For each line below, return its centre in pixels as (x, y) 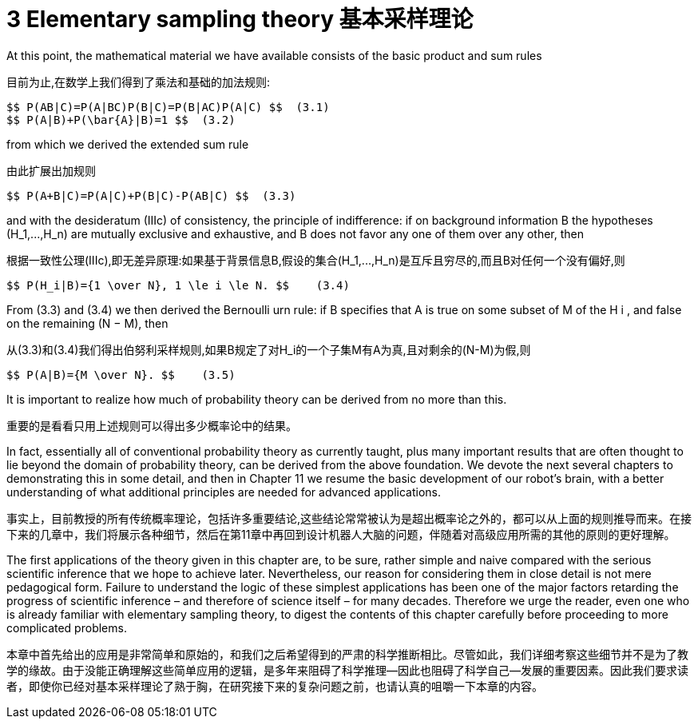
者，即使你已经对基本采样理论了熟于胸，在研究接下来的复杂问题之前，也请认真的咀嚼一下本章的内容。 (275, 686)
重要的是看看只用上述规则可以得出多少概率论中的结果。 (152, 425)
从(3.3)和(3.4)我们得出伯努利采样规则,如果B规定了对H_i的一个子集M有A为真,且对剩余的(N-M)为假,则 (269, 349)
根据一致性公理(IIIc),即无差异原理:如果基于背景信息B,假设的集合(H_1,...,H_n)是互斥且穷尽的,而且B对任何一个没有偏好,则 (316, 260)
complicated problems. (67, 627)
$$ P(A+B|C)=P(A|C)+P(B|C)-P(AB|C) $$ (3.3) (151, 195)
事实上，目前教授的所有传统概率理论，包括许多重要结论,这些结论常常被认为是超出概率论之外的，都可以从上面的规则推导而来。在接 (349, 518)
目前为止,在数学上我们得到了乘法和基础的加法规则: (139, 82)
